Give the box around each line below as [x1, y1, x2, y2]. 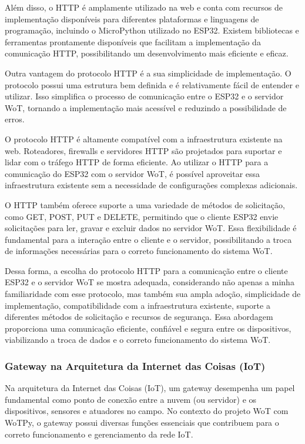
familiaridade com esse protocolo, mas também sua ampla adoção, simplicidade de [5, 288, 301, 300]
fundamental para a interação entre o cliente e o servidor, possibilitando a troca [5, 233, 292, 245]
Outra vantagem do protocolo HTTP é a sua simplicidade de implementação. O [5, 66, 291, 79]
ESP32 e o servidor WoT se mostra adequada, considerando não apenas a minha [5, 276, 294, 288]
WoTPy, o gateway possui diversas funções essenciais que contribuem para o [5, 416, 279, 429]
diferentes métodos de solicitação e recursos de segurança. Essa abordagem [5, 311, 273, 323]
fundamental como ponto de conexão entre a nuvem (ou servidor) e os [5, 393, 257, 405]
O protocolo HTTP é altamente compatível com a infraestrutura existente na [5, 132, 283, 145]
